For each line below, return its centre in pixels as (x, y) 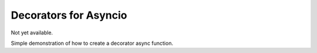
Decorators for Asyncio (69, 15)
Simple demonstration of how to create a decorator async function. (92, 43)
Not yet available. (32, 33)
